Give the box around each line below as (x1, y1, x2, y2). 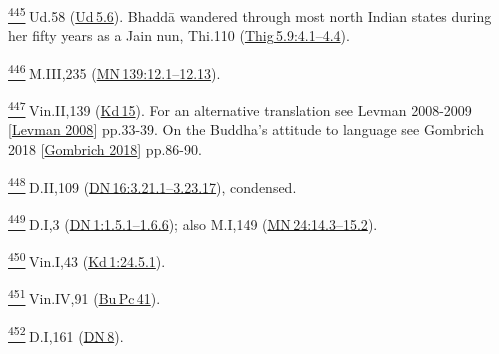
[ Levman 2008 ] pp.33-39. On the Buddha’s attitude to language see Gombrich (8, 119, 484, 140)
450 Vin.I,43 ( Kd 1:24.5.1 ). (8, 248, 166, 271)
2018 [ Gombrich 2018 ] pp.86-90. (8, 138, 202, 159)
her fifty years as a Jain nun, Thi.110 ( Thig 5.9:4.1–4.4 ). (8, 25, 350, 46)
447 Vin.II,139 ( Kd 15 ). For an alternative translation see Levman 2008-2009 (8, 97, 472, 120)
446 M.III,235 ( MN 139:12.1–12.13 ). (8, 59, 221, 83)
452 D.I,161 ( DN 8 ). (8, 322, 124, 346)
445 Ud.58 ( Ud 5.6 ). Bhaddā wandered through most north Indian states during (8, 3, 492, 26)
